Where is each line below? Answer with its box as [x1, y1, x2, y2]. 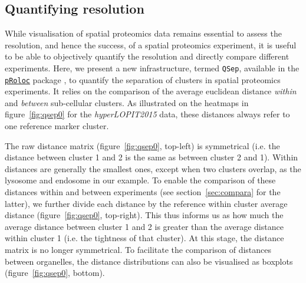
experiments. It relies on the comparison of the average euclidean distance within [5, 85, 297, 97]
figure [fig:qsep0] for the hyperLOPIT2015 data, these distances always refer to [5, 108, 290, 120]
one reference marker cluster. [5, 120, 109, 132]
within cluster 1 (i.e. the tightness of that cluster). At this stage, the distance [5, 232, 284, 244]
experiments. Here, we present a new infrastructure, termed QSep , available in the [5, 61, 300, 74]
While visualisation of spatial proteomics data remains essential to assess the [5, 27, 282, 40]
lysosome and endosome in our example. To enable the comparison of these [5, 174, 276, 186]
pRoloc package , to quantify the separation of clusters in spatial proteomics [5, 73, 281, 85]
